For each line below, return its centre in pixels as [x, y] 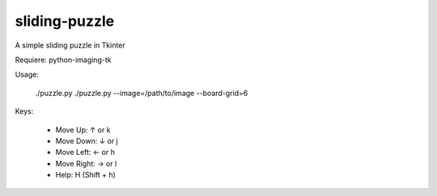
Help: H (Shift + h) [86, 175]
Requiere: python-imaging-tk [63, 60]
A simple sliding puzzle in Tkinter [70, 45]
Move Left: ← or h [85, 152]
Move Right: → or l [86, 163]
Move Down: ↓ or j [87, 140]
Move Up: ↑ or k [83, 130]
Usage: [27, 75]
